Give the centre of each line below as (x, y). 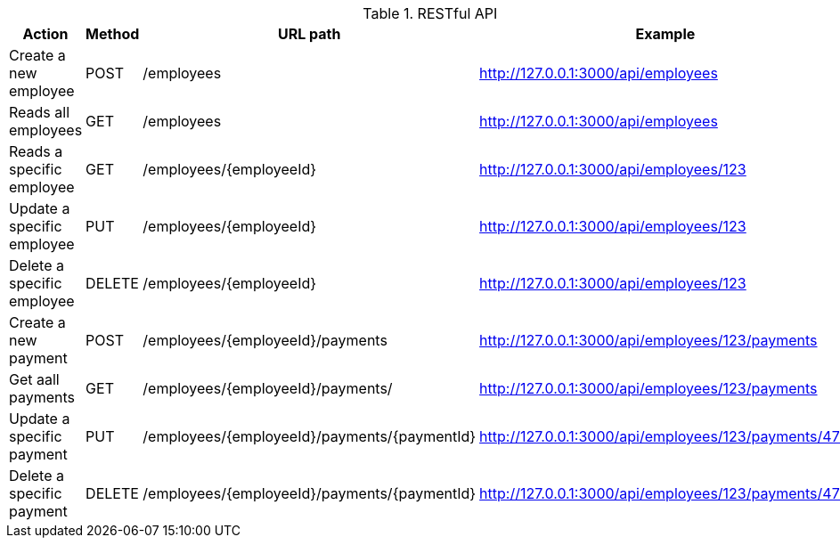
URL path (309, 34)
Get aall (34, 379)
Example (665, 34)
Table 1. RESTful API (430, 13)
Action (45, 34)
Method (113, 34)
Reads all (40, 112)
